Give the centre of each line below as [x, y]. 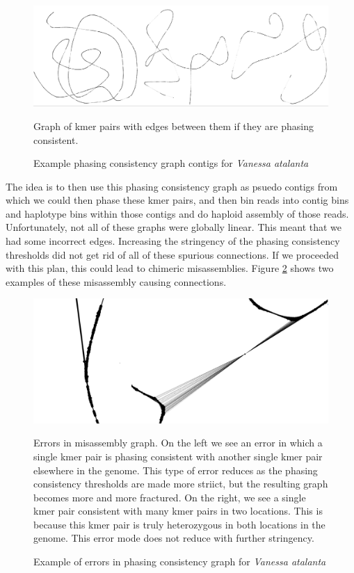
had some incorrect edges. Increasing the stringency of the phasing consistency [173, 241]
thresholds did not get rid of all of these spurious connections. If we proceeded [172, 254]
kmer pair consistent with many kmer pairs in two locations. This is [178, 511]
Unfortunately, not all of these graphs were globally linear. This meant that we [174, 227]
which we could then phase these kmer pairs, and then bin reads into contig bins [177, 200]
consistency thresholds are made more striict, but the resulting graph [181, 484]
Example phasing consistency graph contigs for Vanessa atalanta [171, 163]
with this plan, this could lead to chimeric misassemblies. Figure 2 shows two [170, 268]
